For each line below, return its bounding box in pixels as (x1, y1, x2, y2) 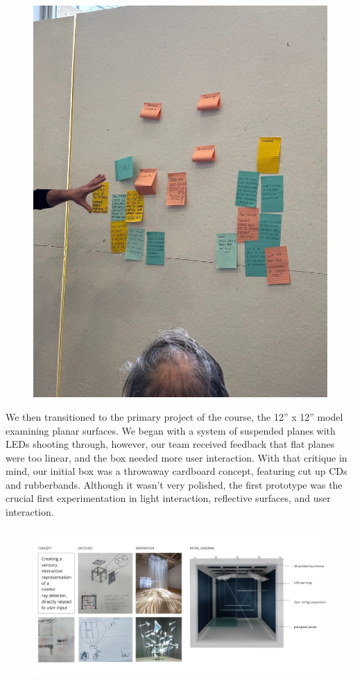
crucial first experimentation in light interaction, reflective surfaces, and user (6, 491, 331, 505)
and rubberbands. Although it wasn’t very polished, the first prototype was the (6, 477, 343, 491)
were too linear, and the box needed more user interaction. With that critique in (6, 450, 347, 464)
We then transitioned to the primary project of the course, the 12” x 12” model (6, 409, 343, 424)
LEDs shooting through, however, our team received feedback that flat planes (6, 437, 335, 451)
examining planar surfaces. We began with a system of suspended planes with (6, 423, 336, 437)
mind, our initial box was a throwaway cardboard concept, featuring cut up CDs (6, 464, 347, 478)
